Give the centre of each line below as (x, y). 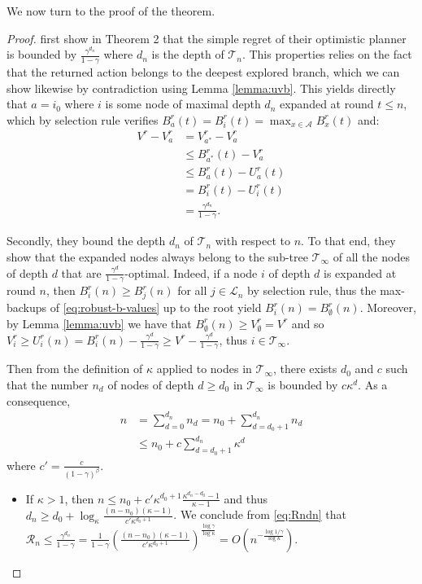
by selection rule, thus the (312, 290)
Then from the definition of (75, 369)
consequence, (39, 400)
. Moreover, (388, 307)
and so (308, 323)
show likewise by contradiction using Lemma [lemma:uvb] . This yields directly (201, 88)
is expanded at (360, 272)
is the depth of (188, 54)
